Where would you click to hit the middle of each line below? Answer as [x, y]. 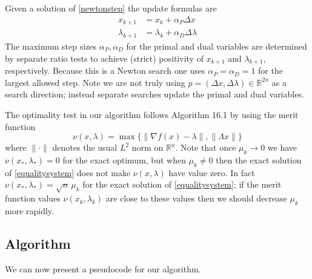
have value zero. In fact [212, 172]
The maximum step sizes [51, 46]
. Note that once [206, 147]
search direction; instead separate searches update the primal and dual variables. [154, 94]
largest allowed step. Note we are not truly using [95, 82]
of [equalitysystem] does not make [68, 172]
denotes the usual [85, 147]
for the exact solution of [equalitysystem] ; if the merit [182, 184]
